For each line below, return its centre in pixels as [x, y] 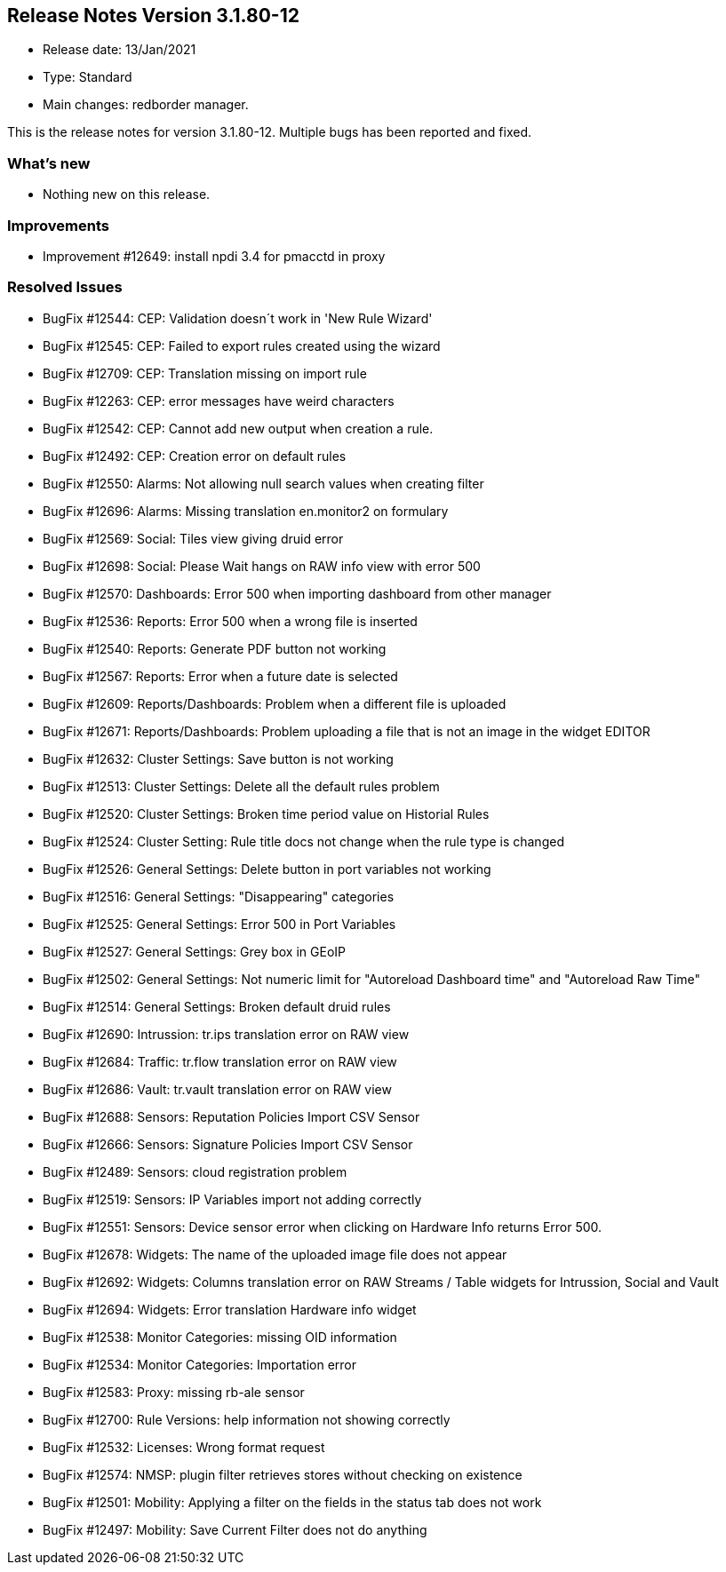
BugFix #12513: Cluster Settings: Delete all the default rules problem [241, 786]
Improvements [58, 225]
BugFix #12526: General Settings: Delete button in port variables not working [267, 869]
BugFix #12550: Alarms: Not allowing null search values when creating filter [263, 483]
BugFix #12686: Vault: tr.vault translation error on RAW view [217, 1089]
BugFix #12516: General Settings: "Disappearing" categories [219, 896]
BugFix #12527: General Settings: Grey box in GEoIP [195, 951]
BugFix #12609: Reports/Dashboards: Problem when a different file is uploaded [275, 703]
